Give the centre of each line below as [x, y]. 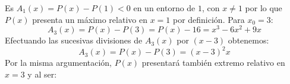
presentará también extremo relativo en [213, 63]
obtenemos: [248, 40]
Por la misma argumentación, [59, 63]
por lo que [264, 8]
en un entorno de [164, 8]
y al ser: [42, 74]
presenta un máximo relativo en [90, 19]
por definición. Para [209, 19]
